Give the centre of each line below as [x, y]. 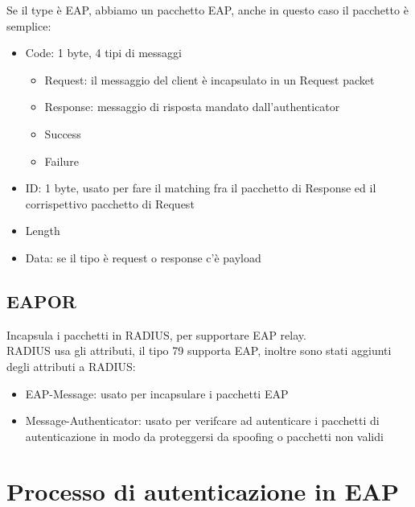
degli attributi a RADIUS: [71, 366]
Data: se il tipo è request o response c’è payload [143, 257]
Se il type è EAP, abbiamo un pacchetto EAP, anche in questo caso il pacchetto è [207, 10]
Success [63, 133]
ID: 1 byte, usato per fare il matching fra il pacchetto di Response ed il [201, 188]
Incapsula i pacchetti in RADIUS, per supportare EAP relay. [156, 334]
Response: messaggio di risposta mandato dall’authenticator [192, 107]
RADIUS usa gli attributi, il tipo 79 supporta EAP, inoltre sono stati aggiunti [199, 350]
